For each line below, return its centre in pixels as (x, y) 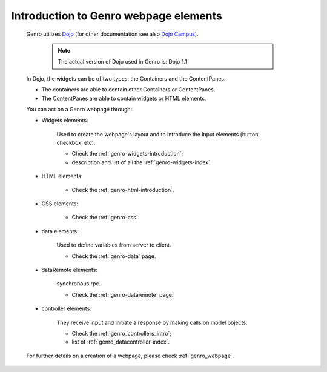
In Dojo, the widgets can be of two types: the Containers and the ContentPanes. (126, 78)
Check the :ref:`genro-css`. (106, 218)
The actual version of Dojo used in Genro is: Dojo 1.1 (122, 62)
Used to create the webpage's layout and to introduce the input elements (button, (158, 134)
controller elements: (67, 308)
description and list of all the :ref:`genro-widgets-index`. (142, 162)
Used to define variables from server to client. (114, 245)
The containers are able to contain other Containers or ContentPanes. (128, 90)
